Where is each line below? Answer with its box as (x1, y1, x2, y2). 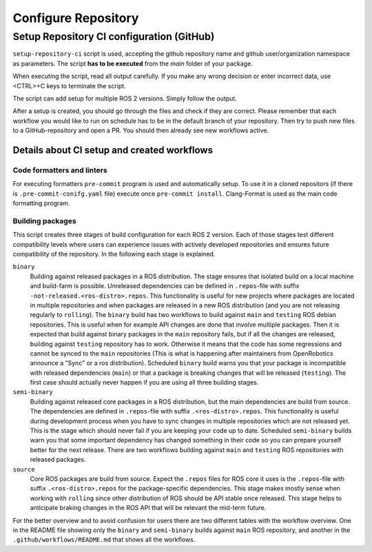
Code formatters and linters (12, 165, 107, 175)
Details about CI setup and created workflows (12, 144, 214, 156)
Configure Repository (12, 10, 139, 25)
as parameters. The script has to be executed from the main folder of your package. (12, 59, 253, 68)
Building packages (12, 216, 76, 225)
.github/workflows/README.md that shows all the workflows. (12, 535, 196, 544)
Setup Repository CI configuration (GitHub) (12, 30, 215, 43)
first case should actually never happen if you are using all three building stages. (30, 378, 259, 387)
